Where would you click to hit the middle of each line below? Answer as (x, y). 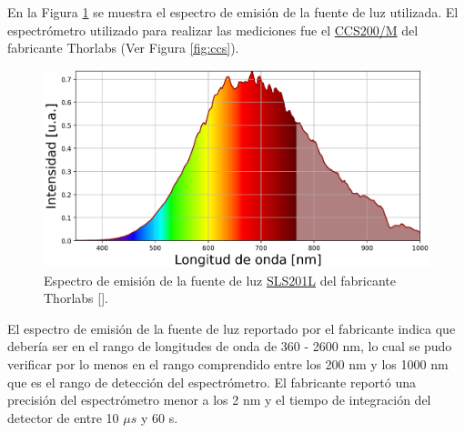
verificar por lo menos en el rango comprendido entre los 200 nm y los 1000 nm (228, 363)
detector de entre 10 (63, 417)
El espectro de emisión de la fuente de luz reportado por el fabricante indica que (232, 328)
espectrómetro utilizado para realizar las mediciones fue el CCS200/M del (213, 30)
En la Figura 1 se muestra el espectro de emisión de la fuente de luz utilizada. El (233, 12)
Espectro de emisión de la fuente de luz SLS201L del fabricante (220, 280)
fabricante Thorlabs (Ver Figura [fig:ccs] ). (123, 48)
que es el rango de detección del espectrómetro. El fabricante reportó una (212, 382)
